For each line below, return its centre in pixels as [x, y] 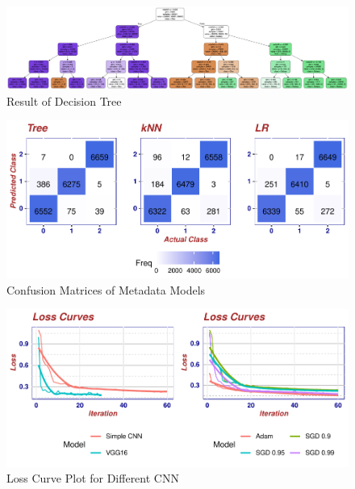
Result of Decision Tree [64, 100]
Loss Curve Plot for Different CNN [93, 478]
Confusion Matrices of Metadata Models [106, 289]
